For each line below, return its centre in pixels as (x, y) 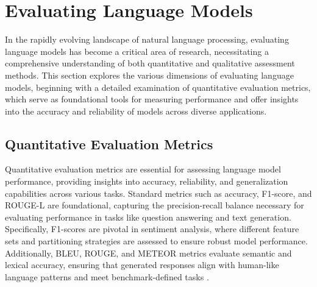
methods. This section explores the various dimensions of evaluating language (149, 75)
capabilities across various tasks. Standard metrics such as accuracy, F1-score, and (158, 193)
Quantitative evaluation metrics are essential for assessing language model (143, 169)
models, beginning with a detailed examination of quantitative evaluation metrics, (158, 87)
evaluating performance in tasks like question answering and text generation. (148, 217)
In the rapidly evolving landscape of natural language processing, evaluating (147, 39)
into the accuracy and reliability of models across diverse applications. (136, 111)
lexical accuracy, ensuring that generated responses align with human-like (142, 265)
